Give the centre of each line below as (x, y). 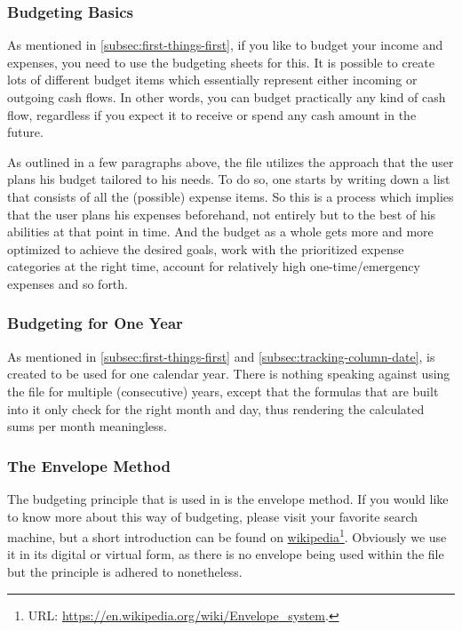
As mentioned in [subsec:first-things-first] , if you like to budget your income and (225, 45)
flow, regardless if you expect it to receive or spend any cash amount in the (212, 114)
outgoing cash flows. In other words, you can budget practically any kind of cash (227, 97)
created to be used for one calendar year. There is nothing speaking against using (229, 374)
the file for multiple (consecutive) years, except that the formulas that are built (223, 391)
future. (25, 132)
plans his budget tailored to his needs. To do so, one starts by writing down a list (229, 179)
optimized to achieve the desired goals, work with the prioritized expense (206, 248)
